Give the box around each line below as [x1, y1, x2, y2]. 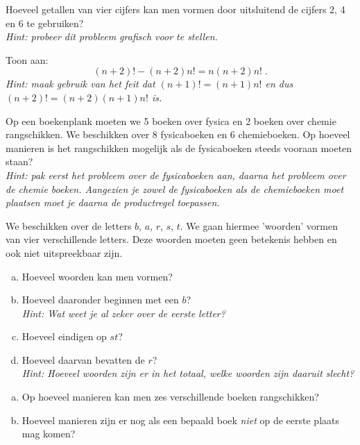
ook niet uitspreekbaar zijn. [6, 245, 123, 260]
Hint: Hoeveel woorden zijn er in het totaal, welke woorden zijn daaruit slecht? [22, 366, 354, 380]
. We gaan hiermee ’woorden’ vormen [180, 218, 338, 233]
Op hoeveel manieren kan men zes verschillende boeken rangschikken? [22, 389, 319, 404]
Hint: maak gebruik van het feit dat [6, 76, 155, 91]
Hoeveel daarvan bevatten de [22, 352, 145, 367]
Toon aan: [6, 52, 49, 67]
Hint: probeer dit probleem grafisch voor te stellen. [6, 29, 218, 44]
